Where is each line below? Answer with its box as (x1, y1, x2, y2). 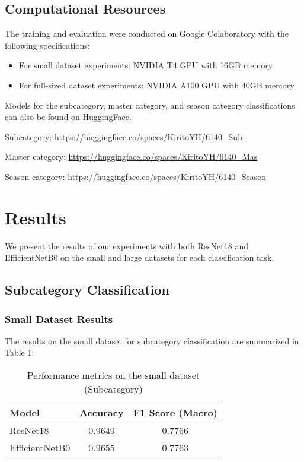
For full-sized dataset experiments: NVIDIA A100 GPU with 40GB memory (18, 78, 295, 91)
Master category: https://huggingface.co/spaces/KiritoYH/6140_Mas (5, 150, 258, 163)
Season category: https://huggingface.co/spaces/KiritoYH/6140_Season (5, 170, 267, 182)
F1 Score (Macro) (133, 406, 217, 420)
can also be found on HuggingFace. (5, 110, 132, 123)
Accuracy (79, 406, 124, 420)
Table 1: (5, 346, 34, 359)
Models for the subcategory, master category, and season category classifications (5, 99, 295, 111)
